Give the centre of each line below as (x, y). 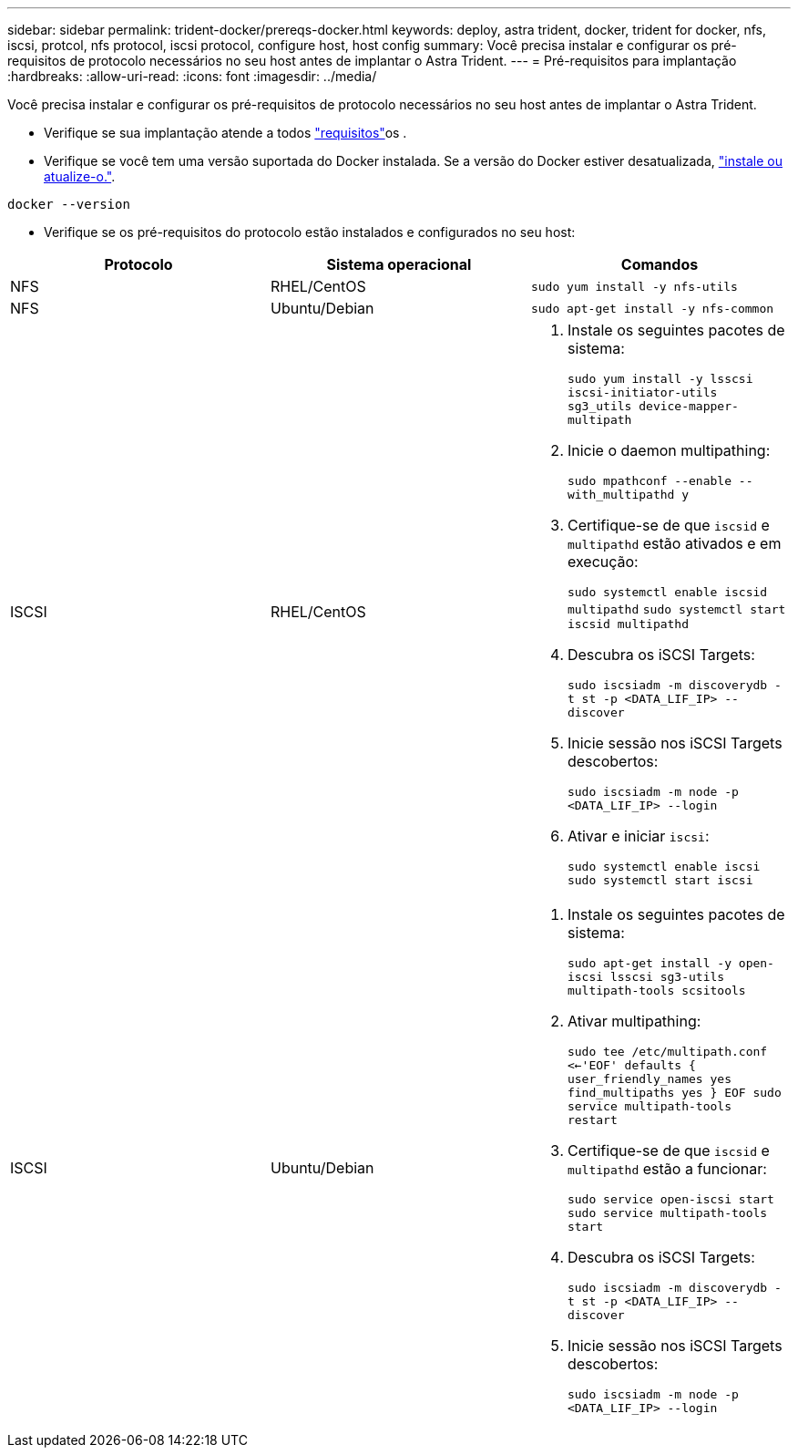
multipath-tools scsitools (656, 991)
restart (592, 1120)
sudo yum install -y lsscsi (660, 379)
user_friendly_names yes (649, 1079)
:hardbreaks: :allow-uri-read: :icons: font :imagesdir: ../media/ (192, 76)
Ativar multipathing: (634, 1021)
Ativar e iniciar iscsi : (638, 836)
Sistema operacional (399, 264)
